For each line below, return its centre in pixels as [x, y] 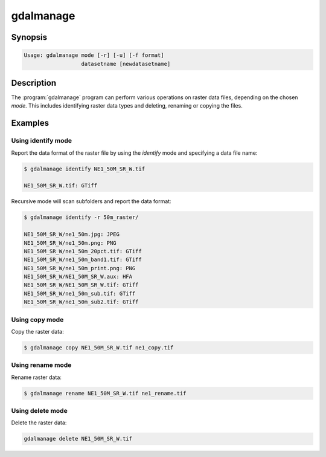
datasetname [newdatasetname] [126, 64]
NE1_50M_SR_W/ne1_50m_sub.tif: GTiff [80, 293]
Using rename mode [41, 365]
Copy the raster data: [37, 331]
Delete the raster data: [39, 423]
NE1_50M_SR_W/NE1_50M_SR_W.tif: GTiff [81, 285]
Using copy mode [37, 319]
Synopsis [29, 37]
